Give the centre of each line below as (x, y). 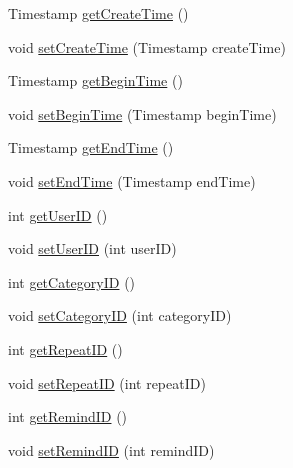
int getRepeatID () (65, 348)
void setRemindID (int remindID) (111, 449)
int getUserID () (58, 214)
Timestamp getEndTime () (91, 147)
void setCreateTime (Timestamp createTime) (147, 46)
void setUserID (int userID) (92, 248)
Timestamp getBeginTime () (95, 80)
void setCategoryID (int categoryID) (120, 315)
